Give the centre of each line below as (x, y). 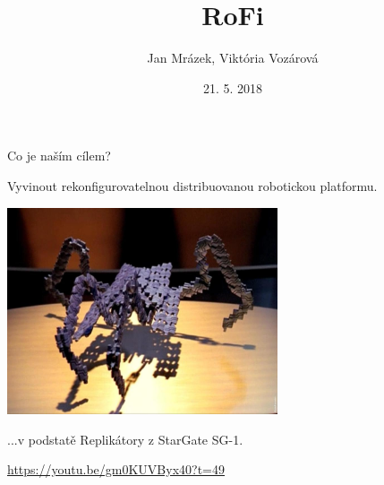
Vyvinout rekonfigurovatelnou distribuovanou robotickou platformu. (192, 185)
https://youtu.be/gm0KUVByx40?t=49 (116, 469)
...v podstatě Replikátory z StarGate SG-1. (125, 439)
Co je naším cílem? (59, 156)
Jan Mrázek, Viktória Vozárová (233, 58)
